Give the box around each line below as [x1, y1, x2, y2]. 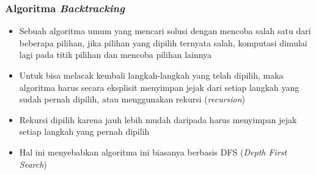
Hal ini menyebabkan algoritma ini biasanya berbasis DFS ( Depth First [19, 145, 287, 158]
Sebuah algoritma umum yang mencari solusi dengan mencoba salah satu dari [19, 24, 311, 37]
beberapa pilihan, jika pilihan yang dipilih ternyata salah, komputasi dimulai [19, 36, 307, 49]
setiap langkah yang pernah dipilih [19, 125, 150, 138]
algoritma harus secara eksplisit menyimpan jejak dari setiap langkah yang [19, 80, 299, 93]
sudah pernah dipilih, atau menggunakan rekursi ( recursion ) [19, 93, 246, 105]
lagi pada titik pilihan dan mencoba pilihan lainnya [19, 48, 212, 61]
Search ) [19, 157, 47, 170]
